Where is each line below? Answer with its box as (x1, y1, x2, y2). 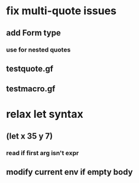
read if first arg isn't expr (6, 149, 79, 157)
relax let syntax (6, 108, 84, 121)
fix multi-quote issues (6, 4, 117, 18)
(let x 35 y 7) (6, 131, 53, 141)
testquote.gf (6, 63, 54, 73)
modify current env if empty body (6, 167, 133, 177)
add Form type (6, 28, 61, 38)
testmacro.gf (6, 84, 56, 94)
